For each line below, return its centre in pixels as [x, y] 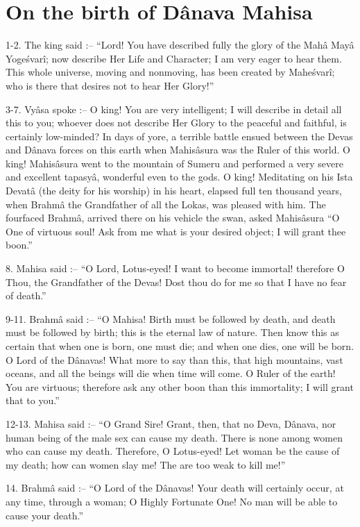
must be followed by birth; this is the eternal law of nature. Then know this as [172, 332]
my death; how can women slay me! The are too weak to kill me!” [146, 464]
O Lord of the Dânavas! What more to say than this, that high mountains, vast [174, 359]
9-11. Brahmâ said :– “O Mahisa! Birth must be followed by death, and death [171, 318]
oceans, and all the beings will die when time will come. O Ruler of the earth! [171, 373]
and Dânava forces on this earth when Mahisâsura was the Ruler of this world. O [178, 150]
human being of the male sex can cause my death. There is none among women [174, 437]
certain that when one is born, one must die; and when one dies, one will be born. [180, 346]
